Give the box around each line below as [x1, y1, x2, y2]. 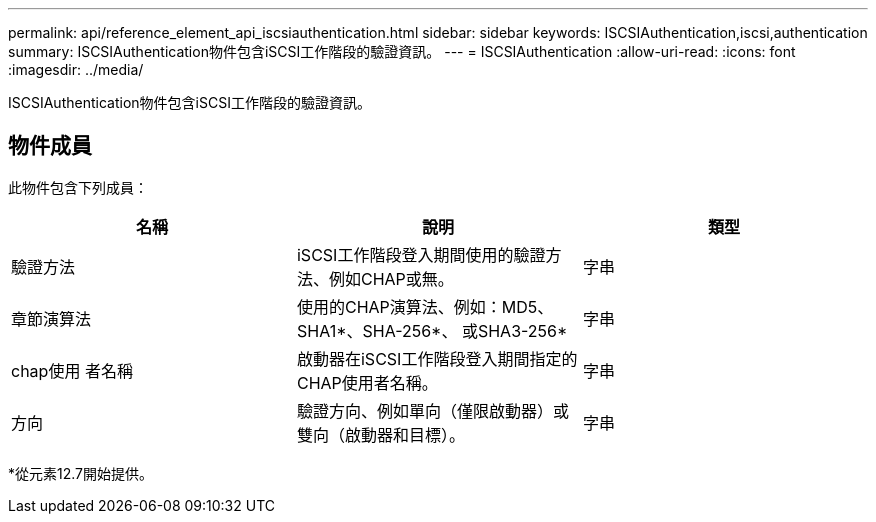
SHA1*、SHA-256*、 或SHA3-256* [296, 320, 568, 341]
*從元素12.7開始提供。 [8, 464, 154, 482]
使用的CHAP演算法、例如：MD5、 [296, 296, 554, 317]
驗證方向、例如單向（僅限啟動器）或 [296, 400, 569, 421]
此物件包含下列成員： [8, 178, 148, 196]
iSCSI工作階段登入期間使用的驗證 [296, 244, 546, 265]
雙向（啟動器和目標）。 [296, 424, 465, 445]
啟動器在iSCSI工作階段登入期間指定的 [296, 348, 578, 369]
